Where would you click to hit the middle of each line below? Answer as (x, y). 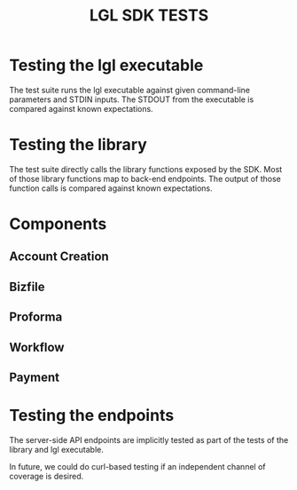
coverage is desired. (47, 476)
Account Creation (59, 257)
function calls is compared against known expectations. (111, 188)
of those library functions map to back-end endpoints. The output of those (145, 178)
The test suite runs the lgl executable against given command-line (130, 90)
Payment (35, 378)
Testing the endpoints (92, 416)
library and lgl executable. (57, 449)
